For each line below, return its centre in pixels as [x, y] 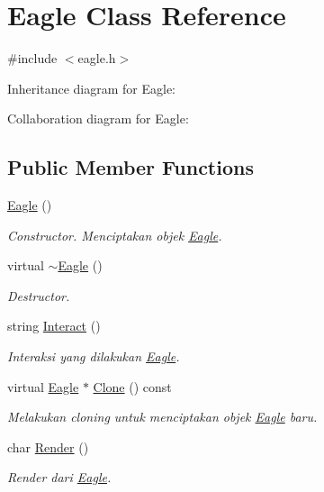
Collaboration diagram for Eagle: [98, 118]
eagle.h [97, 58]
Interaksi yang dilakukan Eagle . [94, 356]
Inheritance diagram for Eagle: [91, 88]
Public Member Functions [130, 167]
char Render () [48, 446]
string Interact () [54, 326]
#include [32, 58]
